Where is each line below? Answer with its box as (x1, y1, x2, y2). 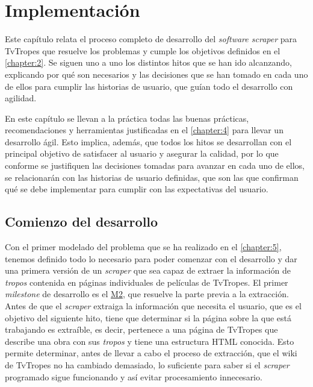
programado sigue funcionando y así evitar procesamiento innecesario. (5, 370, 262, 383)
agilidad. (5, 92, 37, 104)
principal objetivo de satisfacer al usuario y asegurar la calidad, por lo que (5, 147, 279, 160)
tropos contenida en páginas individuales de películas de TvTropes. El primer (5, 275, 288, 288)
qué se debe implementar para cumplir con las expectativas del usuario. (5, 183, 268, 195)
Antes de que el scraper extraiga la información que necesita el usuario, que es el (5, 300, 302, 312)
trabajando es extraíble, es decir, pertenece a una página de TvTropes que (5, 323, 278, 336)
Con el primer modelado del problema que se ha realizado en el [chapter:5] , (5, 241, 282, 253)
